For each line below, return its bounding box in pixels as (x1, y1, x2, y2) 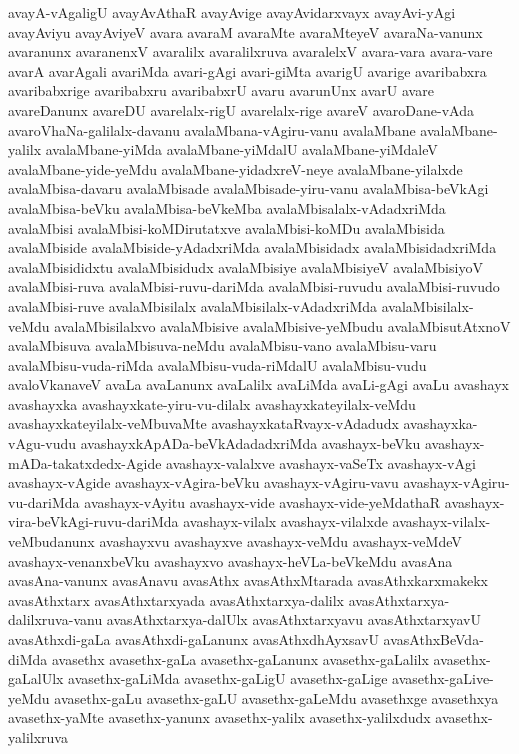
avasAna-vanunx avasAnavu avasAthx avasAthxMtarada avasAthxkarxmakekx (8, 570, 488, 591)
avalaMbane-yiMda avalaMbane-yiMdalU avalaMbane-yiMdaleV (45, 139, 438, 160)
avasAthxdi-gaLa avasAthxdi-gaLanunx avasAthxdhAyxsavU (8, 629, 379, 649)
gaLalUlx (8, 668, 64, 689)
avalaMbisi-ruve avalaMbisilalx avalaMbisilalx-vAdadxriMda (8, 295, 378, 316)
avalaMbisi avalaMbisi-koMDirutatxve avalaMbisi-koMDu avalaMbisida (8, 217, 445, 238)
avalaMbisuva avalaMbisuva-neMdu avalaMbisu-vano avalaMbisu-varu (8, 335, 437, 356)
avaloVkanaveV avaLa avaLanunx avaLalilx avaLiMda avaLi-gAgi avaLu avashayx (8, 374, 509, 395)
